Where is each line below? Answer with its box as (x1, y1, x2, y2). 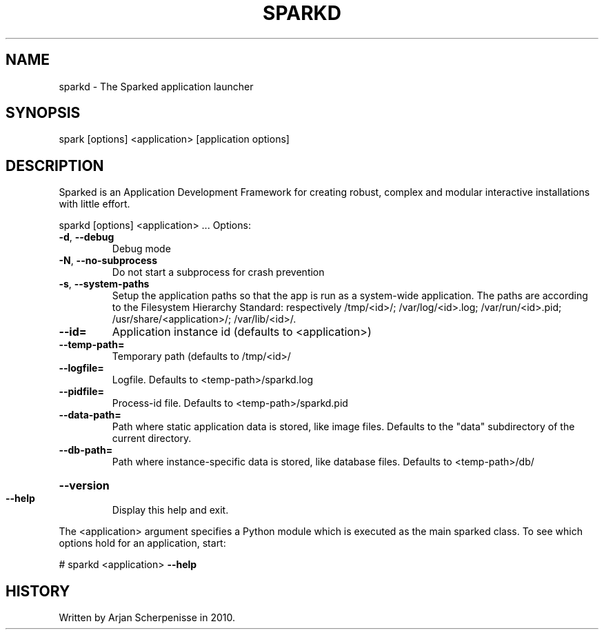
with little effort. (59, 198, 130, 210)
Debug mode (112, 243, 171, 255)
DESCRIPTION (6, 157, 104, 174)
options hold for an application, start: (59, 537, 226, 550)
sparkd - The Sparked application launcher (59, 80, 254, 92)
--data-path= (59, 409, 121, 421)
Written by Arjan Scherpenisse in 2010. (59, 612, 235, 624)
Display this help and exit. (112, 504, 229, 516)
